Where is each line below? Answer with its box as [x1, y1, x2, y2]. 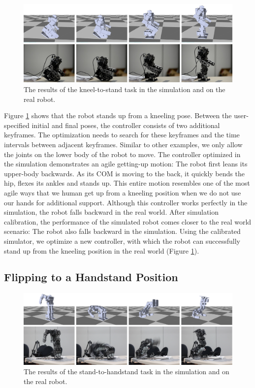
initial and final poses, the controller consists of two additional [32, 120, 220, 130]
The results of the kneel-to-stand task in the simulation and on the [24, 84, 225, 94]
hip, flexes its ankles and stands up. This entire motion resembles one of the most [4, 178, 250, 188]
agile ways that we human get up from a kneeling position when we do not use [4, 187, 241, 197]
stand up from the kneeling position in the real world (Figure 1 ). [4, 245, 199, 256]
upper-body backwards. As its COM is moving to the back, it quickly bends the [4, 168, 245, 178]
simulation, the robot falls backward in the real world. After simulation [4, 207, 219, 217]
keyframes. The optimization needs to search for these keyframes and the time [4, 129, 240, 140]
